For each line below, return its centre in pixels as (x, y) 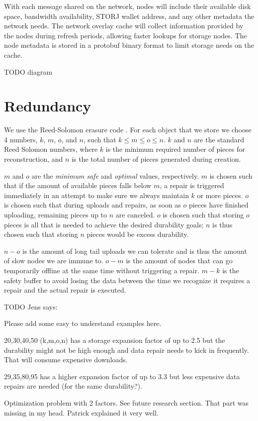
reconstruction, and (34, 159)
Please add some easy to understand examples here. (83, 323)
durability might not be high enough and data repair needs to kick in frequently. (127, 350)
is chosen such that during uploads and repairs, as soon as (92, 205)
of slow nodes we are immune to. (54, 261)
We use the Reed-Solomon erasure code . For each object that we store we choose (128, 130)
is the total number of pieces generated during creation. (156, 159)
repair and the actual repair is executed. (65, 290)
